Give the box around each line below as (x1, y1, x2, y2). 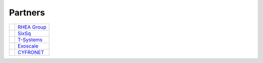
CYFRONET (18, 49, 44, 55)
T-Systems (18, 36, 43, 43)
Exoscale (18, 42, 38, 49)
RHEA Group (18, 24, 47, 30)
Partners (9, 7, 45, 18)
